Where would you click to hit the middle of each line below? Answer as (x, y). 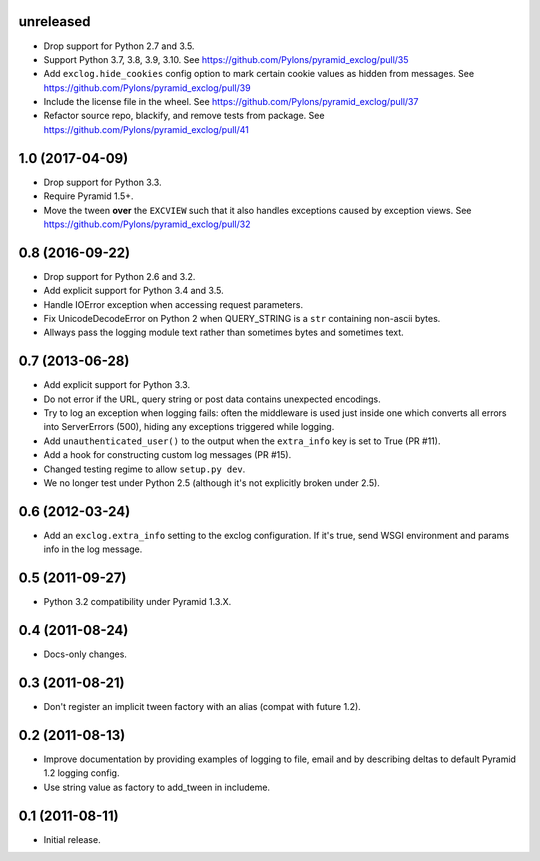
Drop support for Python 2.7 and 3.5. (119, 46)
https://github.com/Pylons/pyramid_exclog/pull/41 (146, 129)
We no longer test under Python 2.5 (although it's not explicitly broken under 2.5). (211, 483)
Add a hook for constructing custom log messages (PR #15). (167, 455)
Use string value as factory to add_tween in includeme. (156, 787)
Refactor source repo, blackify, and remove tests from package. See (184, 116)
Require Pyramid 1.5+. (88, 196)
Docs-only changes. (85, 654)
